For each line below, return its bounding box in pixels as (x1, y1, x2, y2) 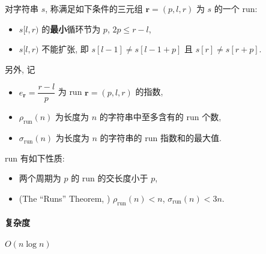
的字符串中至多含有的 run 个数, (99, 110, 222, 123)
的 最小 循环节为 (41, 22, 101, 35)
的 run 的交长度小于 (71, 172, 148, 184)
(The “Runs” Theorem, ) (19, 192, 110, 205)
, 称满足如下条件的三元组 (45, 2, 143, 14)
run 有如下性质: (5, 151, 65, 164)
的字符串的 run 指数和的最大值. (100, 132, 222, 144)
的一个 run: (214, 2, 258, 14)
